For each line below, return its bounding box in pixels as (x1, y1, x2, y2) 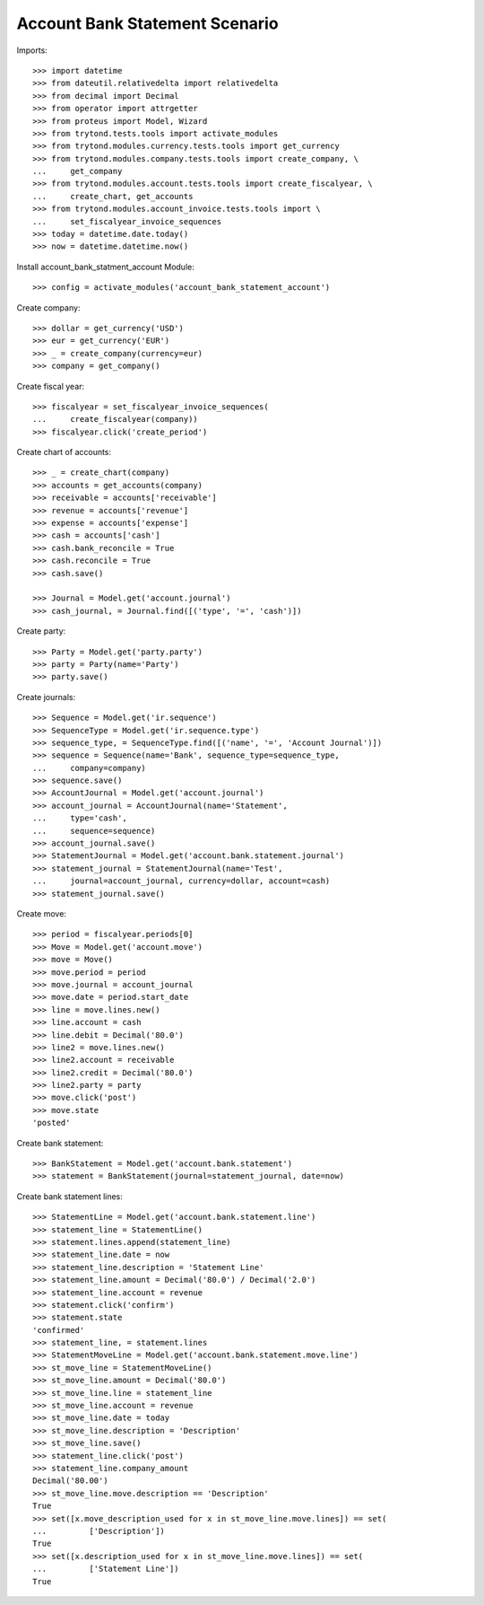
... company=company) (32, 763, 147, 773)
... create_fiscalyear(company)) (32, 414, 199, 425)
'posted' (32, 1118, 71, 1128)
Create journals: (16, 691, 76, 702)
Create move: (16, 908, 67, 919)
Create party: (16, 626, 66, 636)
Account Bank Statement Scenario (16, 13, 279, 33)
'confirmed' (32, 1325, 85, 1335)
